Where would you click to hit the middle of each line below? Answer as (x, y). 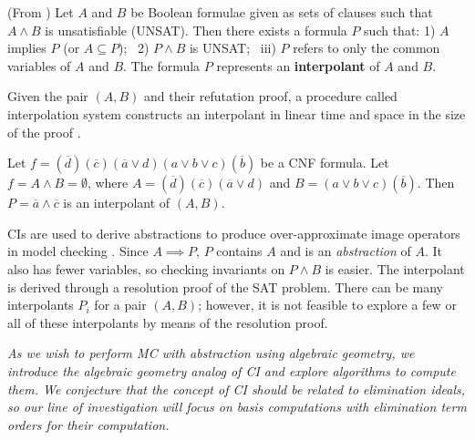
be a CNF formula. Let (325, 163)
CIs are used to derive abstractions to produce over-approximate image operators (234, 233)
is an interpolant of (117, 203)
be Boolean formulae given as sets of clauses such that (282, 12)
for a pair (120, 305)
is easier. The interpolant (395, 268)
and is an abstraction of (346, 251)
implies (27, 48)
